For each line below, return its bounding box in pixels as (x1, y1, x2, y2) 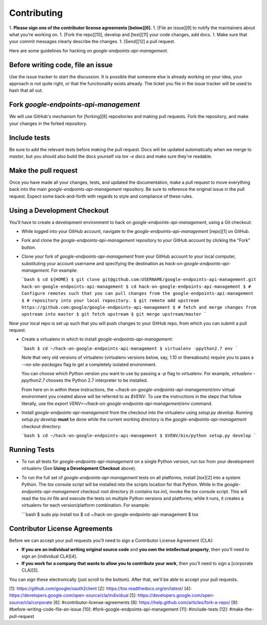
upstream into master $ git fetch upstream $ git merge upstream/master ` (21, 311, 207, 317)
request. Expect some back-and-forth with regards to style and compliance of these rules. (9, 193, 193, 199)
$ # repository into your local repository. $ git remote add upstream (21, 297, 199, 303)
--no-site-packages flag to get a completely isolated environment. (21, 361, 157, 367)
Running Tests (9, 445, 54, 454)
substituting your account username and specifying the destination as (21, 260, 164, 266)
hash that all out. (9, 87, 43, 94)
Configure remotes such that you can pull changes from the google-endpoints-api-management (21, 290, 254, 296)
